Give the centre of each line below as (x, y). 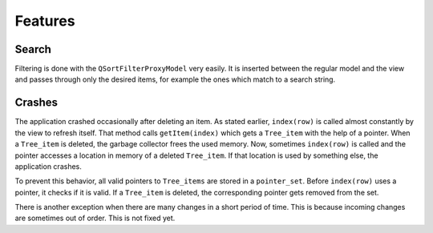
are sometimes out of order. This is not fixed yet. (95, 218)
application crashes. (48, 166)
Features (45, 21)
